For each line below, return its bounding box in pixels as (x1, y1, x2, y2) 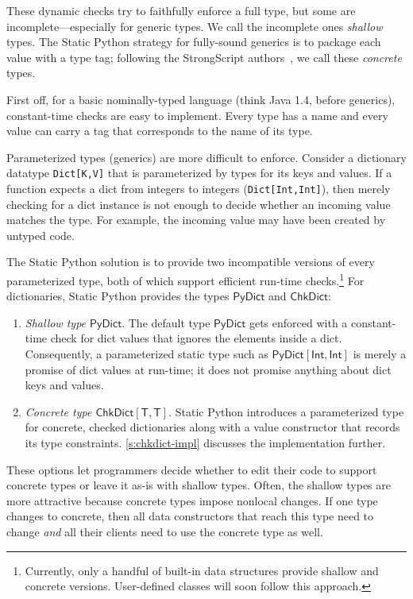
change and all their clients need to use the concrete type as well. (6, 524, 323, 539)
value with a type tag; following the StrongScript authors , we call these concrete (6, 48, 402, 65)
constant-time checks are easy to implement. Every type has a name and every (6, 106, 388, 123)
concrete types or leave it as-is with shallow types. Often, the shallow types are (6, 477, 391, 493)
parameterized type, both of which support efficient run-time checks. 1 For (6, 270, 365, 288)
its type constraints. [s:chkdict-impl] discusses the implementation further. (25, 435, 386, 451)
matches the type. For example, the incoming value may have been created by (6, 211, 386, 228)
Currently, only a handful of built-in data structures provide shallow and (25, 562, 379, 578)
